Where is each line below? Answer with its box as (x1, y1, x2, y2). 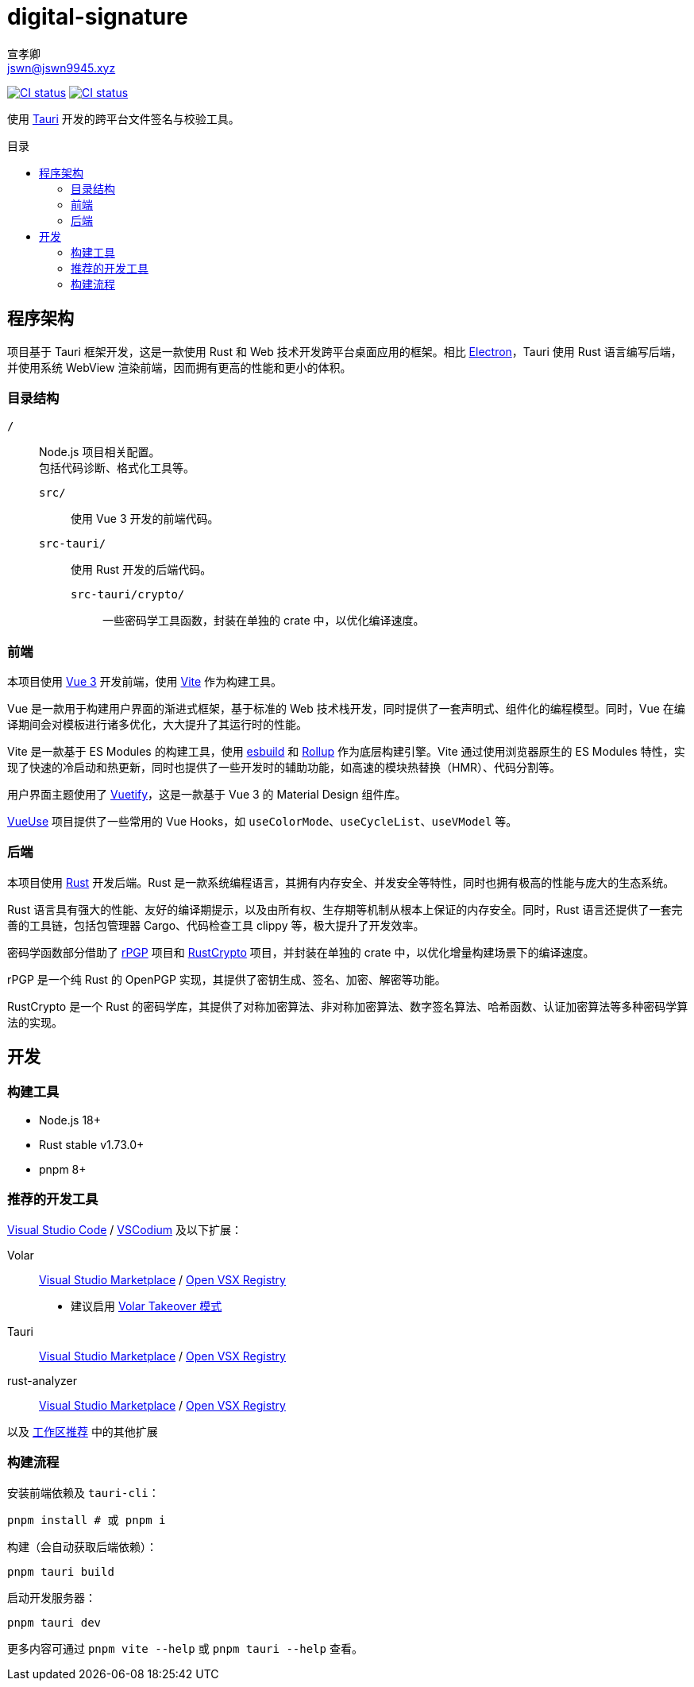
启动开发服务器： (7, 1590, 96, 1604)
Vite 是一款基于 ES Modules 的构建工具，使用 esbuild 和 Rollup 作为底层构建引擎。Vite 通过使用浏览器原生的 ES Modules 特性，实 (7, 745, 685, 759)
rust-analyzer (7, 1373, 77, 1387)
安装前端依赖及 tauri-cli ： (7, 1485, 160, 1499)
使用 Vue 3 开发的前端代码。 (71, 512, 219, 526)
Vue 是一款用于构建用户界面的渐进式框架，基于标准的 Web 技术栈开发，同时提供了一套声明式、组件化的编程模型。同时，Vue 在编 (7, 702, 685, 716)
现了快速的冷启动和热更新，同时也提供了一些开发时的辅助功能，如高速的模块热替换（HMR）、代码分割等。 (7, 760, 561, 775)
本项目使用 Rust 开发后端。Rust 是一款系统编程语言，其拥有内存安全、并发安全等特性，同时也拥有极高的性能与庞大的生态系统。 (7, 875, 675, 889)
